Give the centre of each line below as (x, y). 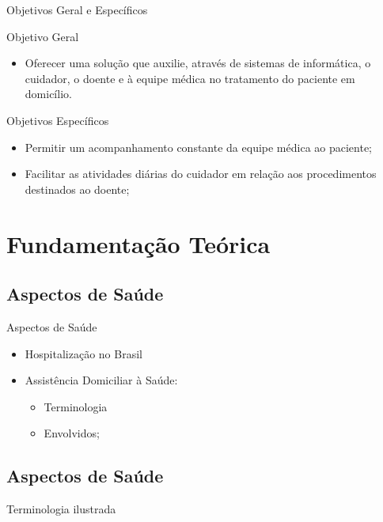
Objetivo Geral (43, 36)
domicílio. (48, 94)
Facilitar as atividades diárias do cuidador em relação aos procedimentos (201, 174)
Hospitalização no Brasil (83, 353)
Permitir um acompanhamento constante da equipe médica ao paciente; (199, 147)
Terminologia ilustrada (61, 509)
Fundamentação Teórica (138, 243)
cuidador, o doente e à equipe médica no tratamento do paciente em (190, 78)
